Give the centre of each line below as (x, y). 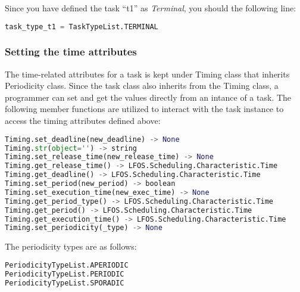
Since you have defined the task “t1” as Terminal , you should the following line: (151, 8)
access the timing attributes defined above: (83, 121)
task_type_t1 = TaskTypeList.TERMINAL (82, 27)
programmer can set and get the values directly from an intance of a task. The (148, 97)
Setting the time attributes (71, 52)
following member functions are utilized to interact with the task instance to (144, 109)
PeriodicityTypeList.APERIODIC (67, 265)
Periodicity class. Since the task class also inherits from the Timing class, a (142, 86)
